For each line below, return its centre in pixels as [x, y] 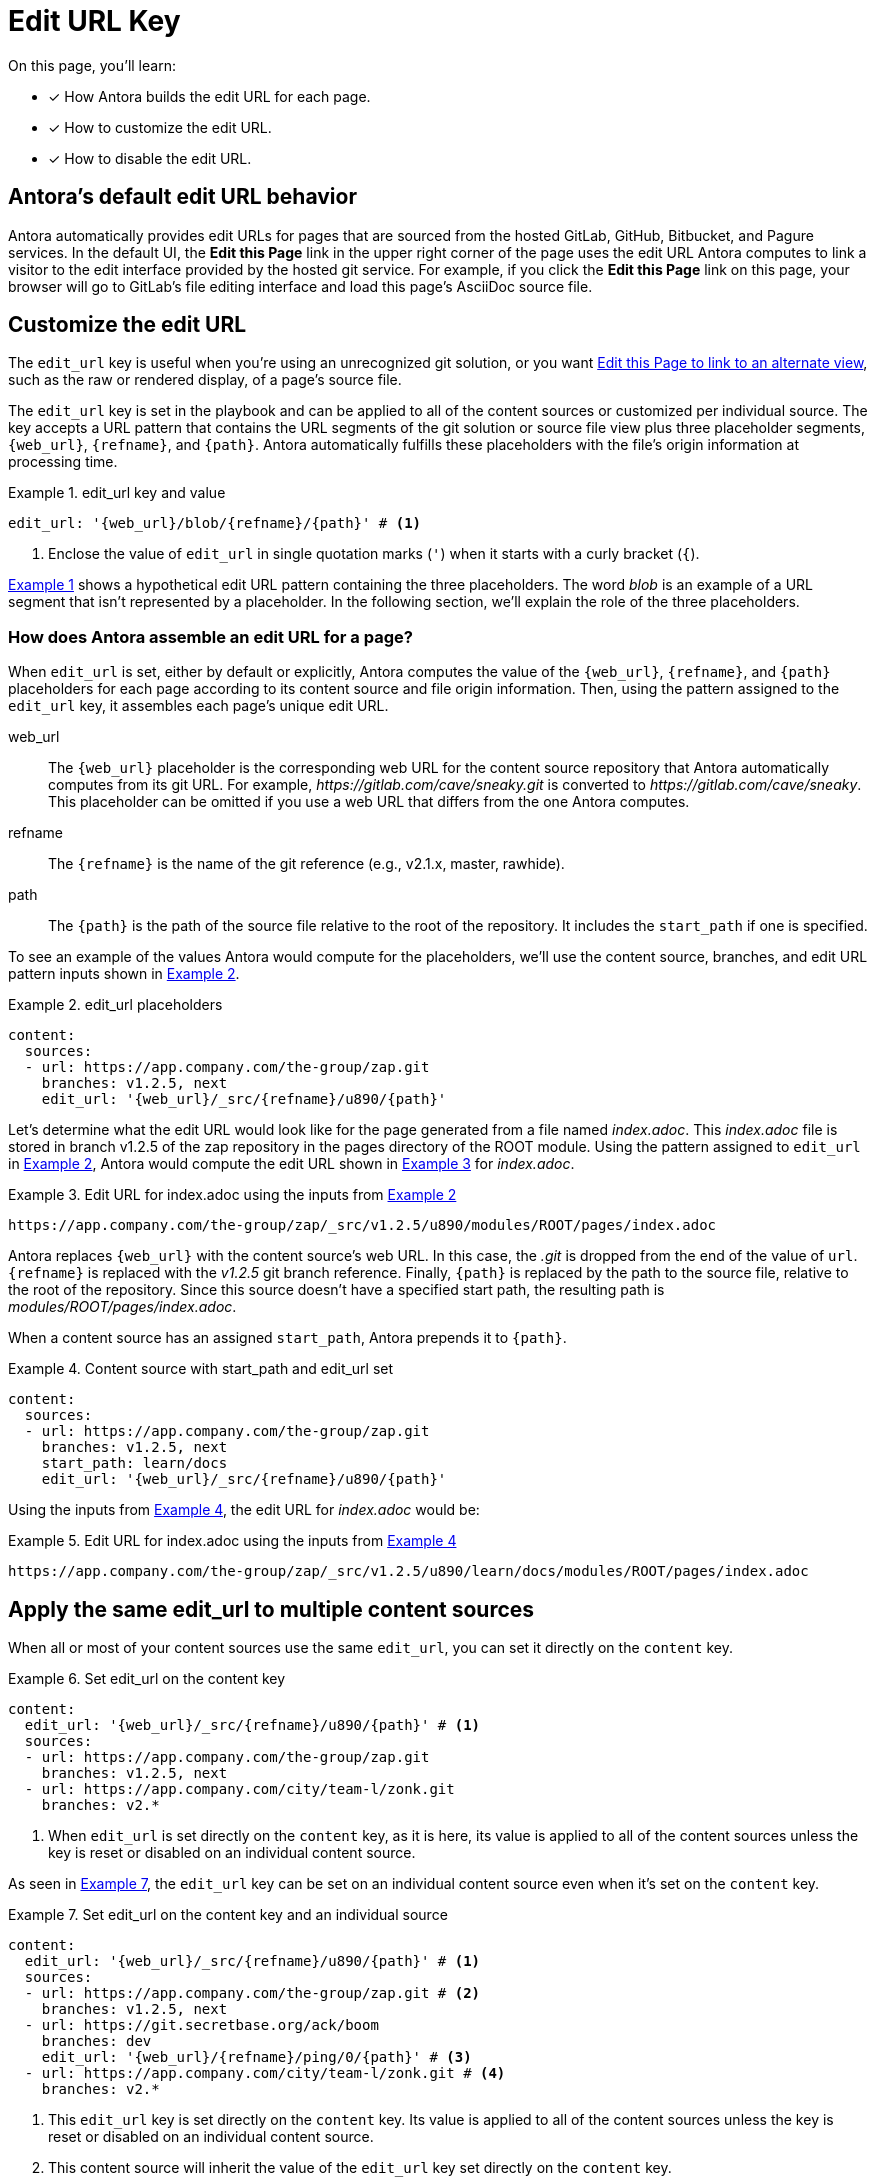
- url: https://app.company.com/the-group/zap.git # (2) [252, 1993]
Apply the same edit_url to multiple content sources [271, 1609]
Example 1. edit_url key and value [117, 493]
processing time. [63, 462]
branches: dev [96, 2041]
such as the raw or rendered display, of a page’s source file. [205, 380]
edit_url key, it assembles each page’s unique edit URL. [198, 706]
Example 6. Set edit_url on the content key [147, 1679]
